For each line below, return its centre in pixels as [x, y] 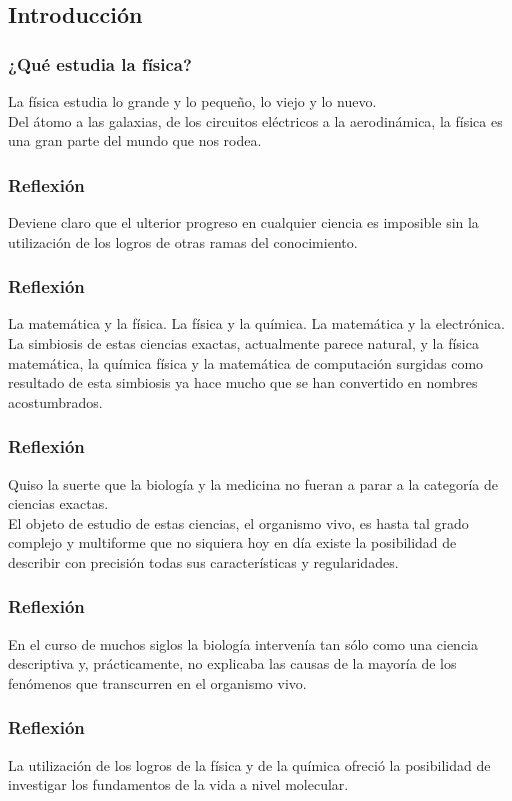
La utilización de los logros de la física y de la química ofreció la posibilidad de [249, 764]
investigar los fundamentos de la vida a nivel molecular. [178, 784]
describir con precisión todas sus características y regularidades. [203, 561]
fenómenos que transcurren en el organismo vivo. [157, 682]
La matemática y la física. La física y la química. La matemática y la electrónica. [256, 323]
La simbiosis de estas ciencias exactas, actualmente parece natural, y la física [243, 343]
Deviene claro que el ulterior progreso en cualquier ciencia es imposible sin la [243, 222]
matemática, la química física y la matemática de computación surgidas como [246, 362]
